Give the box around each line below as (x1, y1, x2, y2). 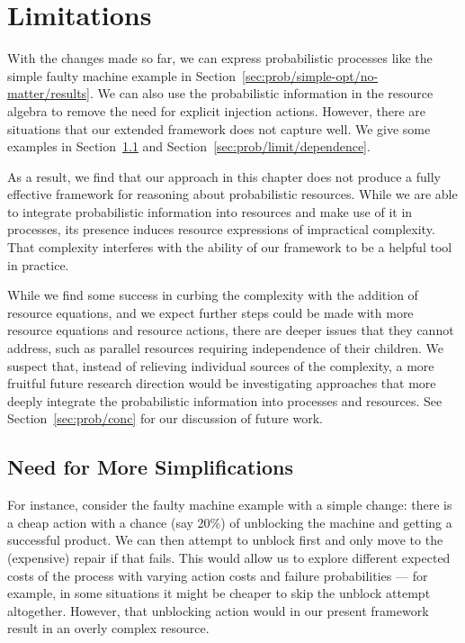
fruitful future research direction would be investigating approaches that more (7, 374, 436, 393)
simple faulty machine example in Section (7, 66, 237, 85)
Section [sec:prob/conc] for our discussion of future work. (7, 409, 323, 428)
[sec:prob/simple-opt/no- (242, 66, 379, 85)
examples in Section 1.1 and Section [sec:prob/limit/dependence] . (7, 137, 371, 156)
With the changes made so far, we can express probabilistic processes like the (7, 49, 433, 68)
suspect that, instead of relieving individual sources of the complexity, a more (7, 356, 434, 375)
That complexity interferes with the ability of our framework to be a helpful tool (7, 238, 452, 257)
